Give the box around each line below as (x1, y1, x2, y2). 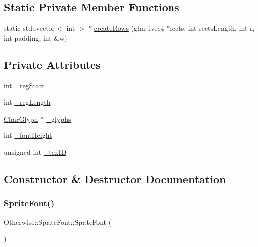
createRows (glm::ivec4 (94, 23, 164, 33)
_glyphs (46, 113, 71, 123)
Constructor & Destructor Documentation (4, 171, 226, 186)
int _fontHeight (4, 130, 52, 140)
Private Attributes (4, 57, 101, 72)
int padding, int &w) (4, 32, 67, 43)
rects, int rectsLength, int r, (170, 23, 255, 33)
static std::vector (4, 23, 55, 33)
